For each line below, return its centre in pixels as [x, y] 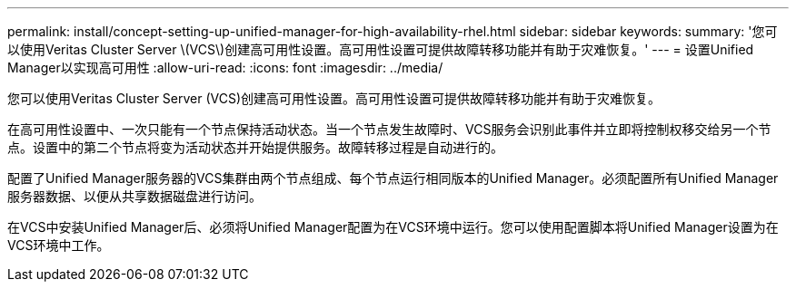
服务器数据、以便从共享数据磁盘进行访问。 [134, 196]
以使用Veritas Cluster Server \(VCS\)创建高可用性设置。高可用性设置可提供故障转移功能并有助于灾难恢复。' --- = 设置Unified [381, 49]
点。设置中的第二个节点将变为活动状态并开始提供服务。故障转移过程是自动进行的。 [255, 147]
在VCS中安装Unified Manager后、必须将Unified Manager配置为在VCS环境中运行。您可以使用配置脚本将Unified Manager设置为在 [393, 227]
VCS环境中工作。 [59, 245]
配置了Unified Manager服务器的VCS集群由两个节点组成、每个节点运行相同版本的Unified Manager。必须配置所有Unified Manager [393, 178]
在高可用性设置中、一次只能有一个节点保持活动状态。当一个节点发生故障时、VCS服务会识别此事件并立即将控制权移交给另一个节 [389, 129]
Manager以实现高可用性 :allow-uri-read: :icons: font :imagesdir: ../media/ [225, 67]
